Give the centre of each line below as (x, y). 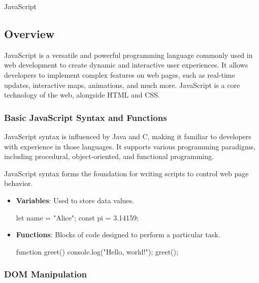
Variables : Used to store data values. (75, 200)
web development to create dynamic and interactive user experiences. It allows (126, 65)
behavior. (19, 183)
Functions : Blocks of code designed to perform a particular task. (118, 234)
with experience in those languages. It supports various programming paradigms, (130, 146)
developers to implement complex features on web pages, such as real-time (120, 74)
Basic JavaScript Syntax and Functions (86, 117)
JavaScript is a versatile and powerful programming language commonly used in (128, 55)
